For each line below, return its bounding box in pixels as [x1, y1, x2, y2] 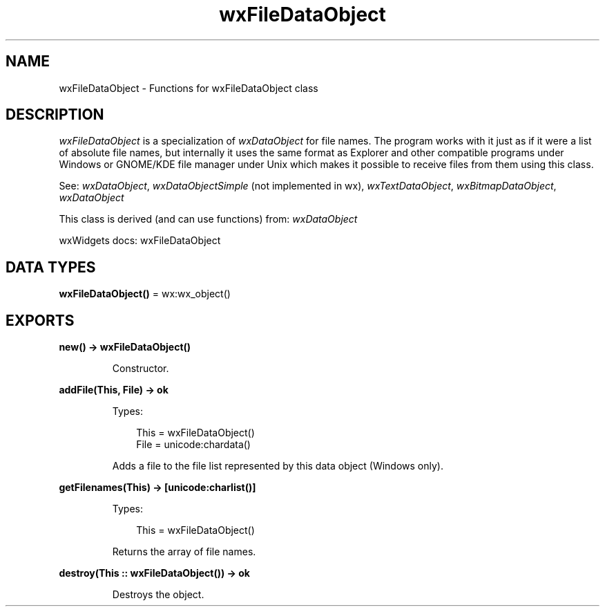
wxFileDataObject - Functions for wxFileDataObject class [59, 82, 318, 94]
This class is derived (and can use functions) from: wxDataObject [59, 213, 358, 225]
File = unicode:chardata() [136, 438, 251, 451]
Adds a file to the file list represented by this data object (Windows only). [112, 460, 443, 472]
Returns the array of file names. [112, 546, 256, 558]
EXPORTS [6, 311, 75, 329]
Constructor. [112, 362, 169, 375]
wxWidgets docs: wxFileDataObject [59, 234, 221, 247]
